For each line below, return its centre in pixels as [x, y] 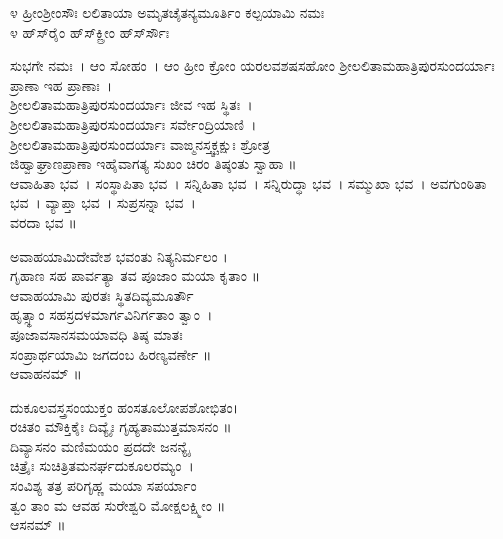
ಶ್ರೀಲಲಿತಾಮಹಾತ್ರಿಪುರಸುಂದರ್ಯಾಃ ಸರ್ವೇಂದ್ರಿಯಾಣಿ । [133, 123]
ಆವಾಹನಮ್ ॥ [46, 373]
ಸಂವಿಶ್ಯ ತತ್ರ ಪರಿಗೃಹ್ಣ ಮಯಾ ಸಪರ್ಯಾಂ [103, 485]
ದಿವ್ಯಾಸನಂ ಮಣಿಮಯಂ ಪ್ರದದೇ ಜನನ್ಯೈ [100, 445]
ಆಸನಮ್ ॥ [38, 524]
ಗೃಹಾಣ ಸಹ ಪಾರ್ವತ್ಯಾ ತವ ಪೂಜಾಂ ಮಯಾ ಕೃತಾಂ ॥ [135, 275]
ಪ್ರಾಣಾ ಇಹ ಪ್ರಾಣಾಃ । [61, 84]
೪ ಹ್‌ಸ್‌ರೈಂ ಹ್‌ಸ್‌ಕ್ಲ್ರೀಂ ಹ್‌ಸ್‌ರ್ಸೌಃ [90, 31]
